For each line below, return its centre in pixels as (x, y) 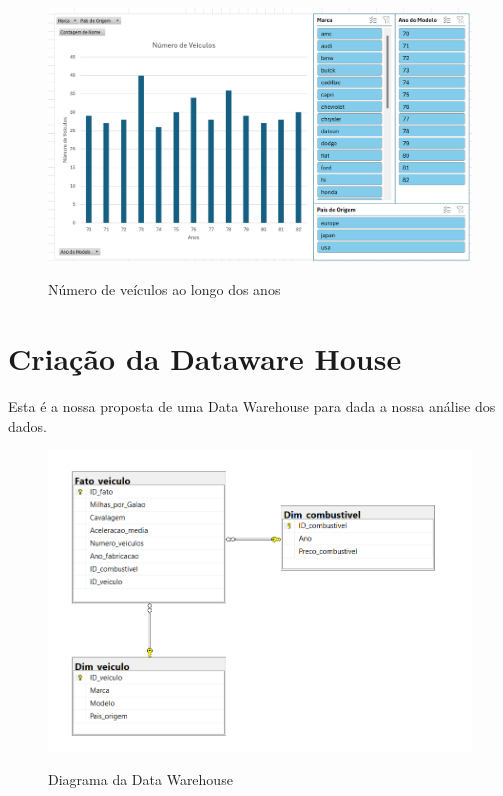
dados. (27, 425)
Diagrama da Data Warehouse (140, 778)
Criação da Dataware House (205, 358)
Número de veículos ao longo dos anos (164, 289)
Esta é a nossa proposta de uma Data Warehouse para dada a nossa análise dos (252, 406)
